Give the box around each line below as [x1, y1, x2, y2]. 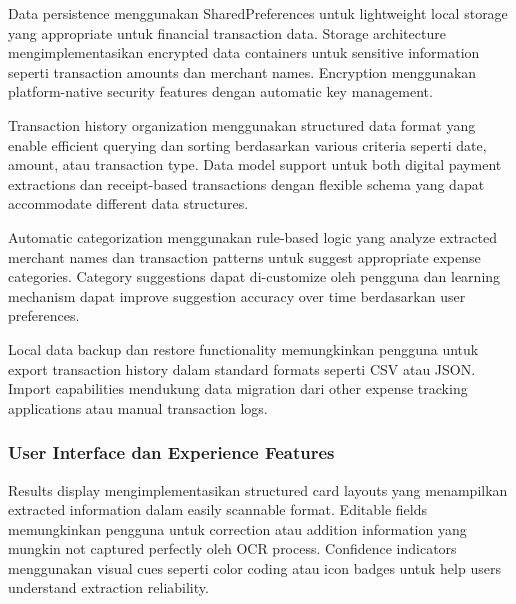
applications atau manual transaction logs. [8, 397, 268, 418]
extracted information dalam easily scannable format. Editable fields [8, 499, 428, 520]
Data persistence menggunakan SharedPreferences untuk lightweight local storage [8, 3, 508, 23]
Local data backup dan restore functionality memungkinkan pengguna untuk [8, 338, 479, 359]
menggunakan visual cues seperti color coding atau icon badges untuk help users [8, 557, 501, 578]
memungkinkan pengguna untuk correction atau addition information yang [8, 518, 467, 539]
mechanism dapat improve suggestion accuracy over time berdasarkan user [8, 285, 466, 306]
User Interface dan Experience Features [8, 440, 335, 465]
